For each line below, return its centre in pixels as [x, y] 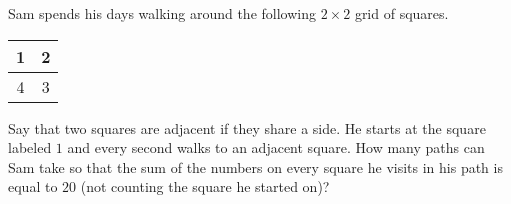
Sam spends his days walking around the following [162, 13]
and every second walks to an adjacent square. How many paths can [276, 147]
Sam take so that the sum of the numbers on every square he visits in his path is [255, 166]
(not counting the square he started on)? [205, 186]
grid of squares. [401, 13]
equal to [33, 186]
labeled [30, 147]
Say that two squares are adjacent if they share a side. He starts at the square [247, 127]
